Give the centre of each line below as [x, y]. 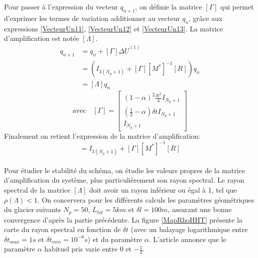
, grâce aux [205, 18]
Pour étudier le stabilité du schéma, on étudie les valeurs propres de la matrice [124, 170]
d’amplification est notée [42, 38]
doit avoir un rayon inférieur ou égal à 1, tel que [163, 189]
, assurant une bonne [200, 209]
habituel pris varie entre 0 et [88, 249]
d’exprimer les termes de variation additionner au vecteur [92, 18]
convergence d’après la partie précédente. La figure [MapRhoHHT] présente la [123, 219]
